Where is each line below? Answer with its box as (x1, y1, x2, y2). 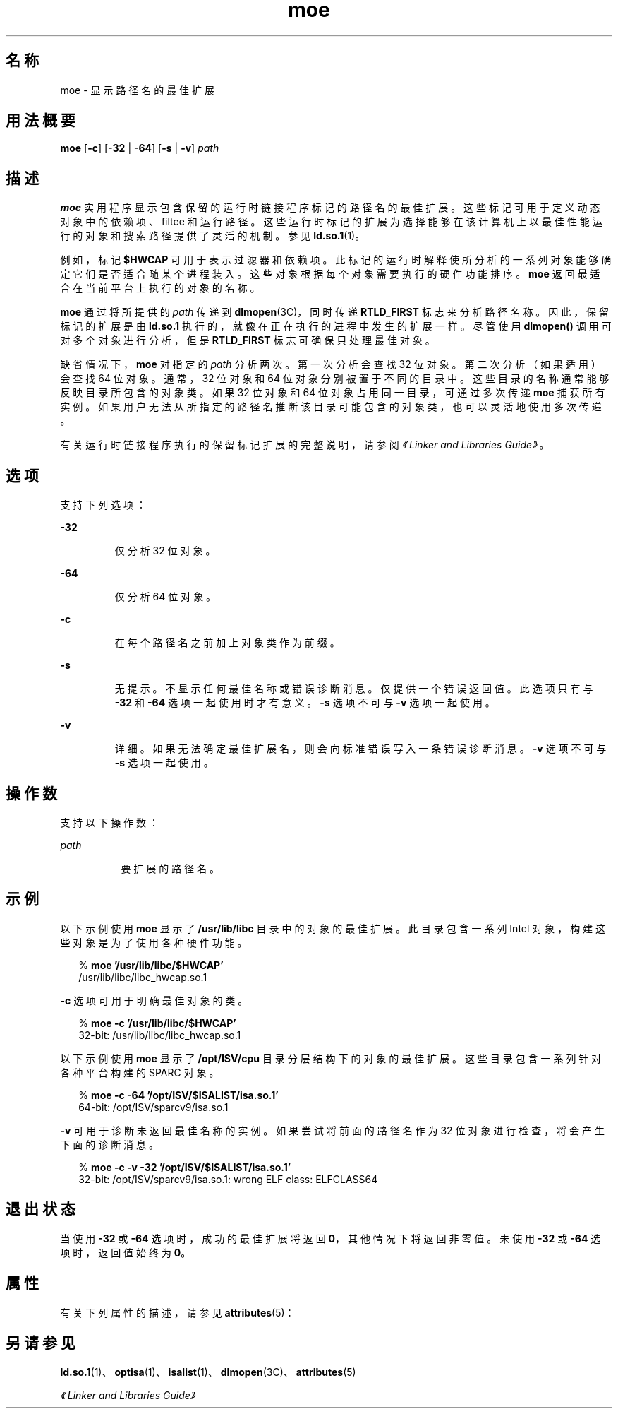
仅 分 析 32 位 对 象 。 (114, 545, 216, 557)
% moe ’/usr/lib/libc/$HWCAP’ (78, 958, 224, 971)
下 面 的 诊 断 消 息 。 (60, 1138, 159, 1151)
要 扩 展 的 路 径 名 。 (121, 862, 219, 874)
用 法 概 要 (6, 112, 75, 130)
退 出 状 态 (6, 1200, 75, 1218)
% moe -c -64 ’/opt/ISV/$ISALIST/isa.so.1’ (78, 1088, 279, 1101)
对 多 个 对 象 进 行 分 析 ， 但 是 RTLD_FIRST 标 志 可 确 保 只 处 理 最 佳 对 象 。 (60, 334, 435, 347)
